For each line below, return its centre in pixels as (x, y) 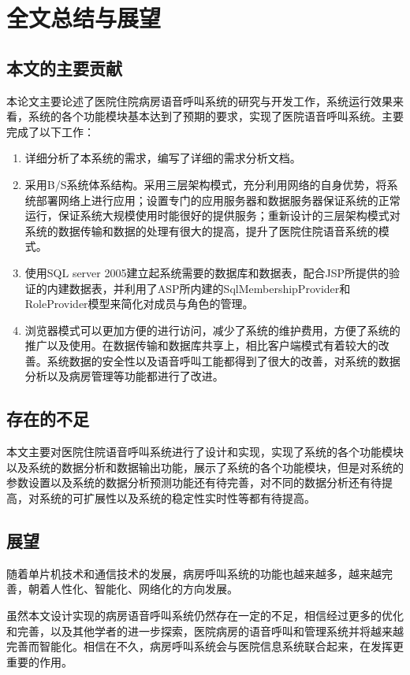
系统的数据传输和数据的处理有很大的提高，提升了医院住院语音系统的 (201, 230)
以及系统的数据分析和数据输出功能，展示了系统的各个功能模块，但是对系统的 (205, 467)
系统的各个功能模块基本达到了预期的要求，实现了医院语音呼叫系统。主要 (216, 116)
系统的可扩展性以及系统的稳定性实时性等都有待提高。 (177, 498)
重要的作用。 (39, 661)
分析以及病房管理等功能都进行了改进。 (124, 376)
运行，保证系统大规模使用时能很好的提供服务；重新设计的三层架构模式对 (212, 215)
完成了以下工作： (50, 131)
